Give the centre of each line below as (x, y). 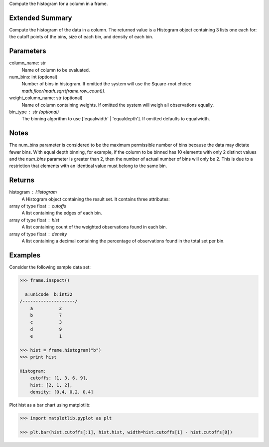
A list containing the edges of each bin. (62, 213)
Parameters (28, 51)
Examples (25, 255)
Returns (22, 180)
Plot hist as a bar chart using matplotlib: (50, 405)
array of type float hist (34, 220)
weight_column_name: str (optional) (46, 98)
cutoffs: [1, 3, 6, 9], (59, 378)
